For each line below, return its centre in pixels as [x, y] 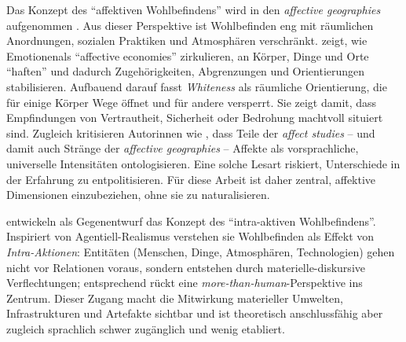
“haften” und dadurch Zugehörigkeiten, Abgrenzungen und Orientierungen [186, 71]
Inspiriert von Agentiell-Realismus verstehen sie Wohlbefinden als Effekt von [190, 236]
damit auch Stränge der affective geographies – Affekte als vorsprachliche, [183, 148]
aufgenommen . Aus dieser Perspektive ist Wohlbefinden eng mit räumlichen [190, 25]
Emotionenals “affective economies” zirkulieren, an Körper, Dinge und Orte [188, 55]
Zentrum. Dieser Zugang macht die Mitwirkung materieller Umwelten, [175, 298]
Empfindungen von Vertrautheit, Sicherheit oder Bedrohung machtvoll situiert [195, 118]
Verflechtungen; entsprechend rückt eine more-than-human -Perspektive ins [185, 283]
